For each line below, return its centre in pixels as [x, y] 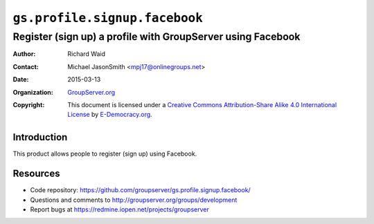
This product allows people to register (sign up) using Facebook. [105, 154]
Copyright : [29, 104]
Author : [24, 54]
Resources [36, 174]
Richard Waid [86, 54]
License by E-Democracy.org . [110, 115]
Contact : [26, 66]
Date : [21, 80]
